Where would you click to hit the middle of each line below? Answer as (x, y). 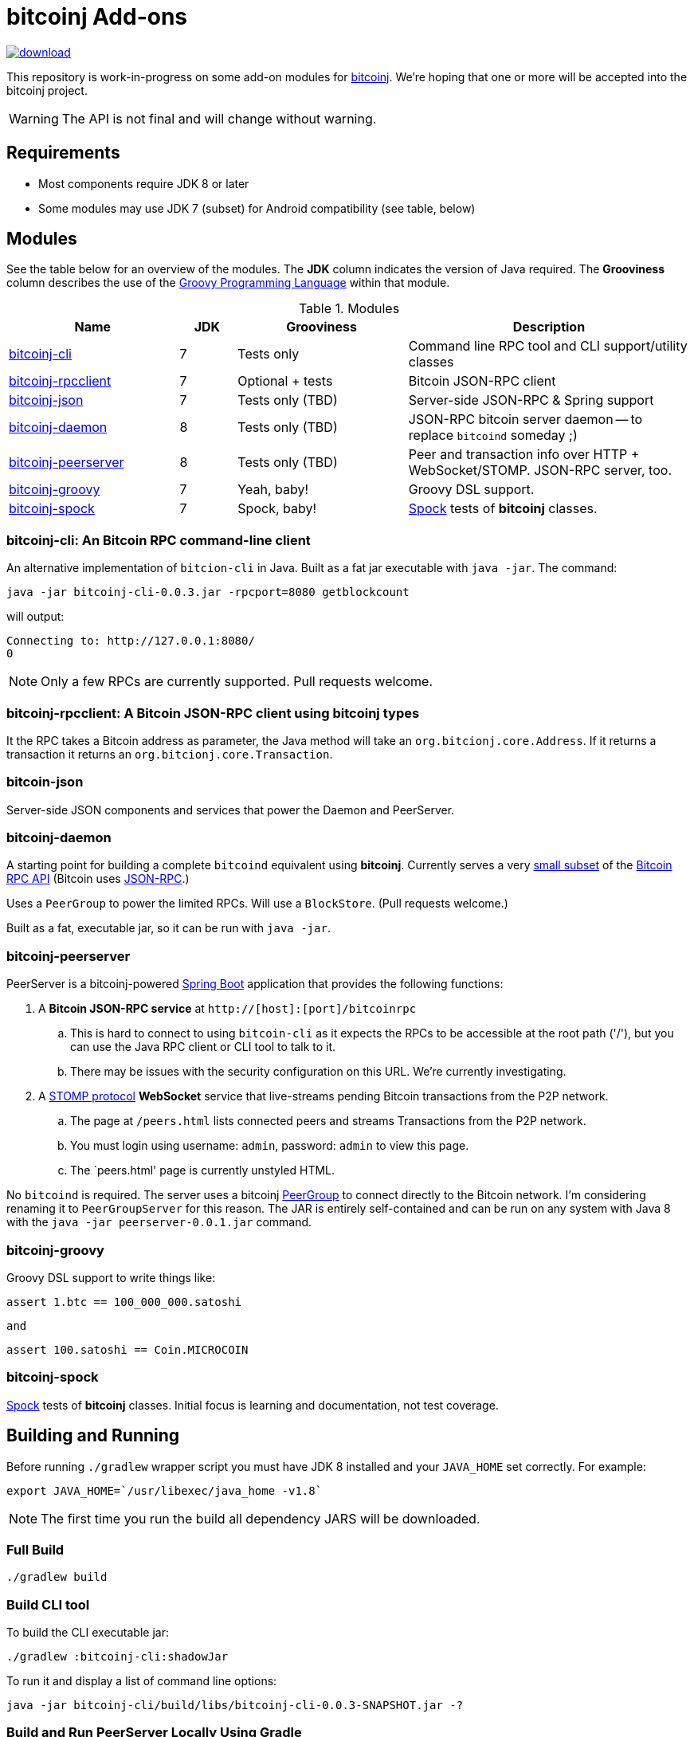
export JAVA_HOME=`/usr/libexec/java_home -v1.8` (165, 1490)
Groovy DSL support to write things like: (111, 1277)
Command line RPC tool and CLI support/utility (548, 346)
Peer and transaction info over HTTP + (524, 455)
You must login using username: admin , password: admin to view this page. (270, 1146)
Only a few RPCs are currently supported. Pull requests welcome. (237, 682)
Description (549, 327)
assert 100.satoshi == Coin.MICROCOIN (127, 1349)
